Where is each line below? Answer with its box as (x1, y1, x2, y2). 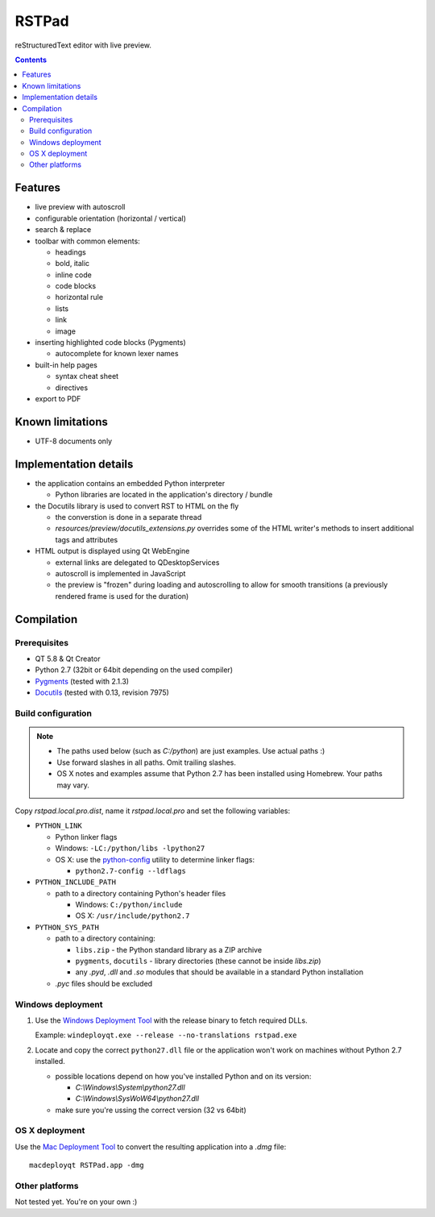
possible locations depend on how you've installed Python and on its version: (55, 1071, 312, 1081)
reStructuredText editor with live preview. (14, 40, 152, 50)
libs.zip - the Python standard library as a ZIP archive (75, 945, 262, 954)
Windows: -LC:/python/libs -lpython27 (55, 843, 205, 854)
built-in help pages (35, 359, 98, 370)
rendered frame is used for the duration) (55, 591, 189, 600)
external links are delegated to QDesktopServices (55, 557, 220, 567)
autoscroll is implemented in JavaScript (55, 568, 186, 578)
